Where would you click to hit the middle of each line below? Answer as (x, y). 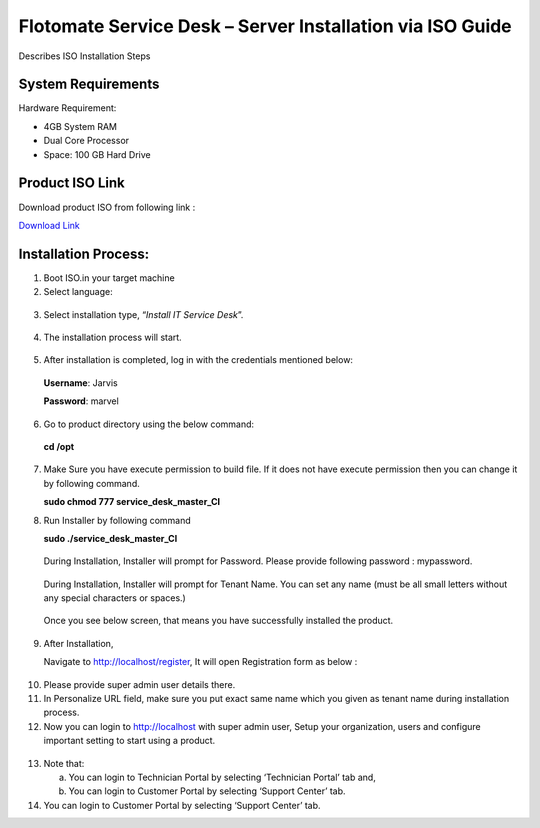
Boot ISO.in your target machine (109, 277)
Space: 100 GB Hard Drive (97, 154)
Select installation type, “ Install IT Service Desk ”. (143, 314)
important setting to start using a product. (129, 741)
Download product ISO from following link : (107, 207)
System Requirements (89, 84)
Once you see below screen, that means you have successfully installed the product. (218, 621)
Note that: (64, 763)
